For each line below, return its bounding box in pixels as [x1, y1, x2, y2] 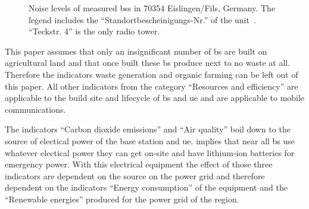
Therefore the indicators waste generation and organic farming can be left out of [5, 68, 298, 80]
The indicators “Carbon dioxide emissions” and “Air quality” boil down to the [5, 123, 291, 135]
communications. [5, 103, 66, 115]
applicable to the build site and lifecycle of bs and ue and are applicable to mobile [5, 91, 305, 104]
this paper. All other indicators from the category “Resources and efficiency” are [5, 80, 298, 92]
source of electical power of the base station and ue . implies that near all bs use [5, 134, 295, 147]
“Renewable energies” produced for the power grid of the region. [5, 192, 239, 205]
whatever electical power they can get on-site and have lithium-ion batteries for [5, 146, 295, 159]
